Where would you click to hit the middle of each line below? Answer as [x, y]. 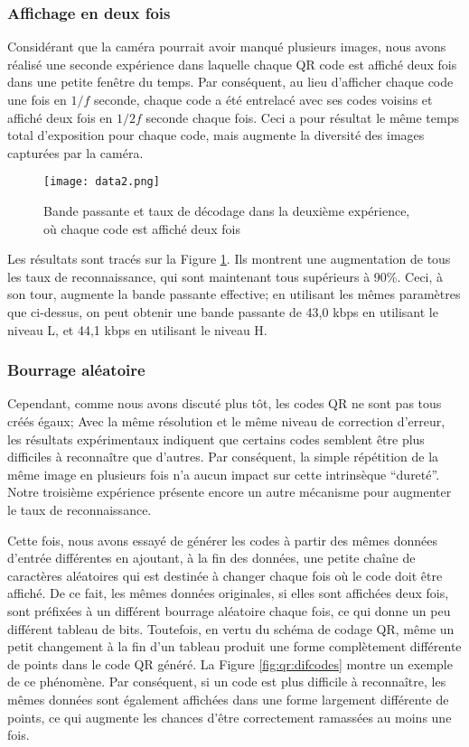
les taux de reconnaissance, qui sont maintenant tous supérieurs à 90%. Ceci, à [225, 276]
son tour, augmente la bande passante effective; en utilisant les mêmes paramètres [234, 294]
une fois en [37, 99]
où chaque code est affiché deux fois [142, 228]
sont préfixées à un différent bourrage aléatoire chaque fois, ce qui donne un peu [229, 610]
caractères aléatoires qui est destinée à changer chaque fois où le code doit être [225, 575]
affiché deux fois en [60, 117]
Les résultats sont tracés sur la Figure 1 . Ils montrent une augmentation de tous [229, 259]
